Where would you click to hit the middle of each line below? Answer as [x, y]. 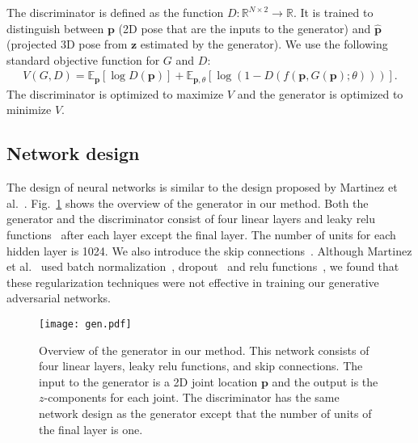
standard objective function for [83, 59]
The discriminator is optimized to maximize [115, 93]
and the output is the [325, 381]
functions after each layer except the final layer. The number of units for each [201, 235]
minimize [29, 110]
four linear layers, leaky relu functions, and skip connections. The [201, 366]
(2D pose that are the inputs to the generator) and [245, 28]
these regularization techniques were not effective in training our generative [193, 282]
